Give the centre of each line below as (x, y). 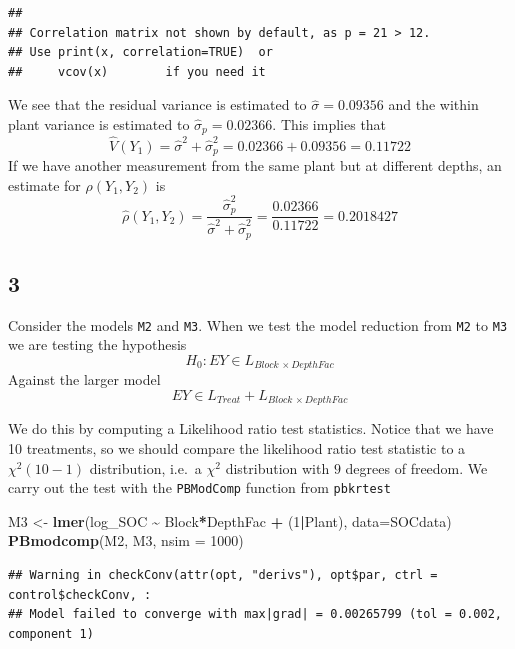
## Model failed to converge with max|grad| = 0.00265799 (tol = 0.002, (255, 614)
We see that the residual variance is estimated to (157, 104)
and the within (433, 104)
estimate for (44, 184)
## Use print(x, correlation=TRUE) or (140, 52)
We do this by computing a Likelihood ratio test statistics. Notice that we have (251, 428)
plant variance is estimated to (99, 123)
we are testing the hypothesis (97, 344)
